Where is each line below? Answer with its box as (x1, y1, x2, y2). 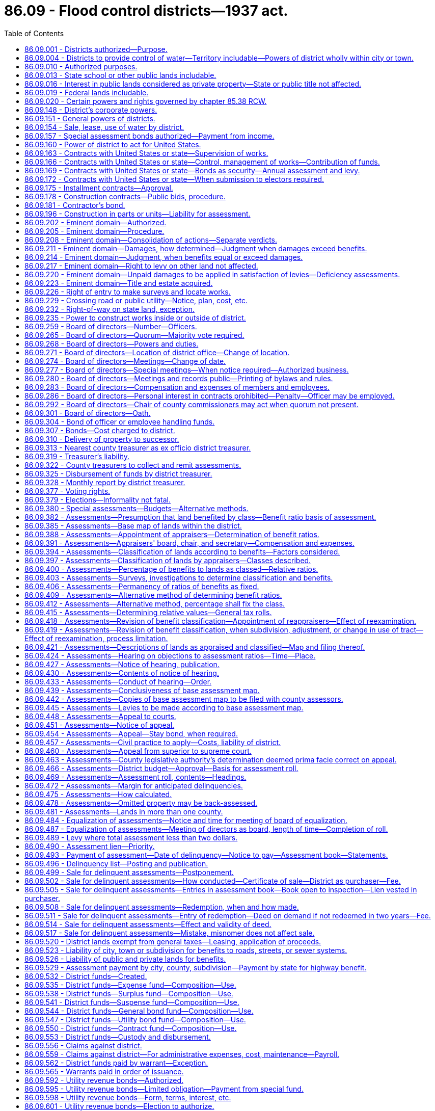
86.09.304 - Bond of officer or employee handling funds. (24, 417, 215, 426)
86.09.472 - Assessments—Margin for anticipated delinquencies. (24, 781, 243, 790)
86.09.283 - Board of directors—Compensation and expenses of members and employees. (24, 382, 330, 391)
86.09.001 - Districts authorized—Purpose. (24, 44, 168, 54)
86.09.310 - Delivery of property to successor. (24, 434, 179, 443)
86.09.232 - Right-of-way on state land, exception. (24, 304, 195, 313)
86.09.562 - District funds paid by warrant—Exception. (24, 1058, 208, 1067)
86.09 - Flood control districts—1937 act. (4, 2, 288, 19)
